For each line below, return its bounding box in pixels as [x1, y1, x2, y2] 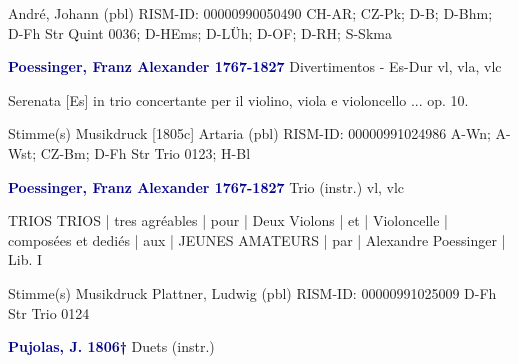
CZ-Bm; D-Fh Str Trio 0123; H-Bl [40, 142, 251, 163]
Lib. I [8, 249, 43, 270]
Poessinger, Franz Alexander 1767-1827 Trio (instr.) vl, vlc [8, 176, 405, 197]
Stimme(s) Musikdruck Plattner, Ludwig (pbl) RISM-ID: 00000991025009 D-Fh [8, 282, 497, 303]
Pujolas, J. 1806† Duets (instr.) [8, 336, 215, 357]
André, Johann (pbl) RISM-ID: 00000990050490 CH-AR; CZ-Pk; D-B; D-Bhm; [8, 3, 493, 23]
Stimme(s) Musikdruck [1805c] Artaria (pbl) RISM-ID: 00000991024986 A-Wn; [8, 123, 491, 144]
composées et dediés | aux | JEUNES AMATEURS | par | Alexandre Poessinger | [8, 229, 506, 250]
